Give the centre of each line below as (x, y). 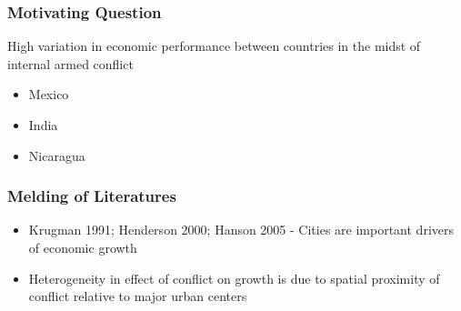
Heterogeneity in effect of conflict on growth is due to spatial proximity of (234, 278)
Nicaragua (57, 155)
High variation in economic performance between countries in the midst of (214, 46)
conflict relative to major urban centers (138, 296)
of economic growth (83, 247)
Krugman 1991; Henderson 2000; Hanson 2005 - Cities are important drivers (241, 230)
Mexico (49, 94)
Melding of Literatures (92, 196)
